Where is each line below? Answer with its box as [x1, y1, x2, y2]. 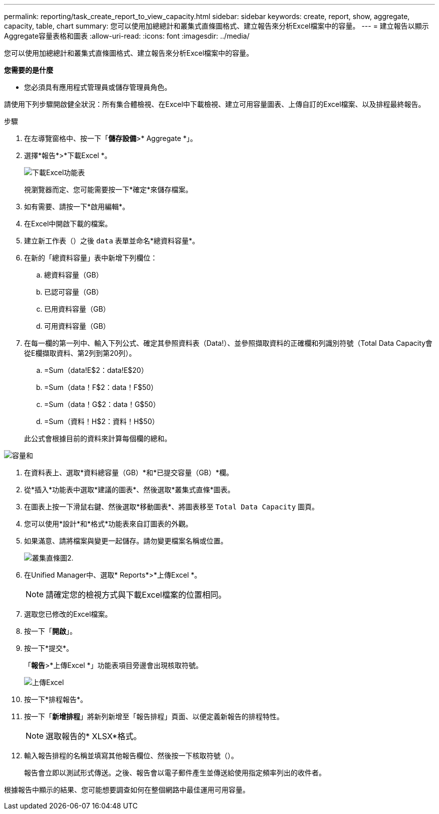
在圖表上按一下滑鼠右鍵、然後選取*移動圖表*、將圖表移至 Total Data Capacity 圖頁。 [24, 502, 319, 511]
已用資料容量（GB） [44, 305, 110, 313]
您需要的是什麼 [4, 66, 53, 74]
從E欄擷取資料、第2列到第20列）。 [24, 349, 136, 357]
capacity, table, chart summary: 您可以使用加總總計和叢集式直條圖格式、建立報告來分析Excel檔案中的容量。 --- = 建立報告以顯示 [4, 22, 429, 30]
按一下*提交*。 [24, 644, 74, 652]
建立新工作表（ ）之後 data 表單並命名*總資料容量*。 [24, 236, 199, 245]
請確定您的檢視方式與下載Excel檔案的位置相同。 [46, 590, 227, 600]
